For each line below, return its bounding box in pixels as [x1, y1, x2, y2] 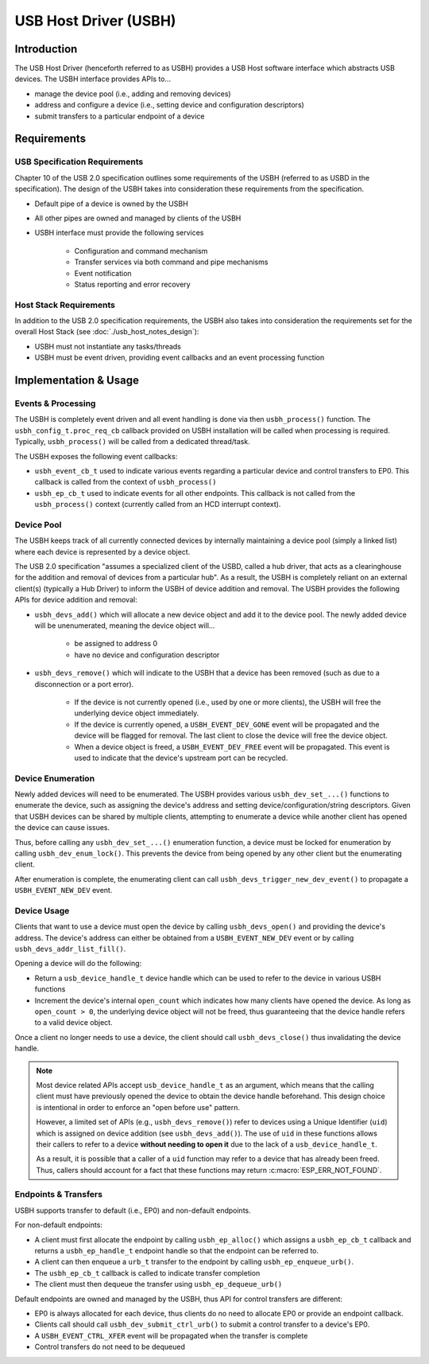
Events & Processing [14, 398, 96, 409]
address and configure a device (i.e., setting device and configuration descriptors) [34, 100, 305, 110]
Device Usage [14, 905, 70, 916]
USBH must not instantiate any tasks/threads [34, 341, 182, 351]
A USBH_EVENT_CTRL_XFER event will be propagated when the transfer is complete [34, 1331, 308, 1340]
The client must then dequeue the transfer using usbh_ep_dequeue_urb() [34, 1280, 283, 1289]
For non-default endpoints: [14, 1220, 103, 1230]
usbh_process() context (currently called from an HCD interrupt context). [34, 500, 281, 509]
